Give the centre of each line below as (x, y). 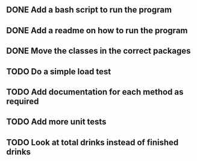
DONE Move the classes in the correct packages (98, 51)
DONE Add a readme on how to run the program (97, 30)
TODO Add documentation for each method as (95, 92)
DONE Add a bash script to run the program (89, 10)
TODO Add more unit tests (56, 122)
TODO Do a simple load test (59, 71)
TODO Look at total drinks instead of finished (92, 142)
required (23, 101)
